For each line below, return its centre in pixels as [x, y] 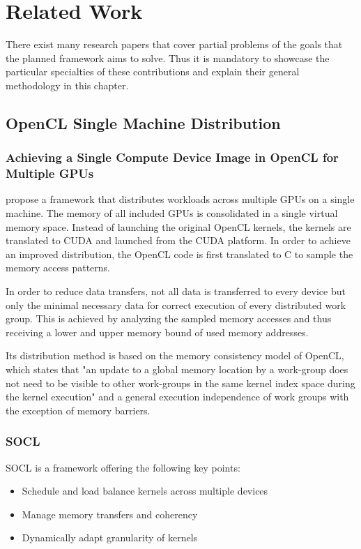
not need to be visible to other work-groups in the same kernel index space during [180, 383]
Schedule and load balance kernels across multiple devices [145, 491]
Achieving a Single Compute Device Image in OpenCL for [172, 157]
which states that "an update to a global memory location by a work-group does [177, 369]
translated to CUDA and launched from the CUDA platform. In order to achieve [178, 240]
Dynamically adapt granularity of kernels [110, 537]
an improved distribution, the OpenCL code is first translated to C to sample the [179, 254]
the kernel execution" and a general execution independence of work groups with [177, 397]
